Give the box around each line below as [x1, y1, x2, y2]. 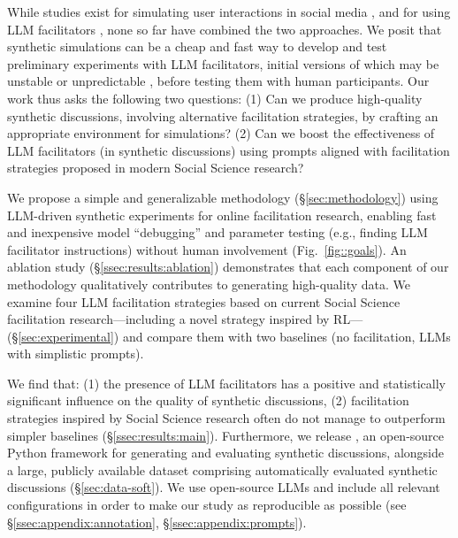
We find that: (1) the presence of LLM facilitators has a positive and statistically [7, 373, 447, 392]
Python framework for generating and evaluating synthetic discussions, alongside [7, 443, 444, 462]
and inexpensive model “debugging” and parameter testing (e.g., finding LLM [7, 223, 428, 242]
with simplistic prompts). [7, 344, 144, 363]
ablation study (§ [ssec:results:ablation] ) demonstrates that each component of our [7, 257, 449, 276]
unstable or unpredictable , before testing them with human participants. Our [7, 72, 430, 90]
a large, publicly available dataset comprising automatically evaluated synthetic [7, 460, 438, 479]
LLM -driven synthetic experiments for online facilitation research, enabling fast [7, 205, 437, 224]
